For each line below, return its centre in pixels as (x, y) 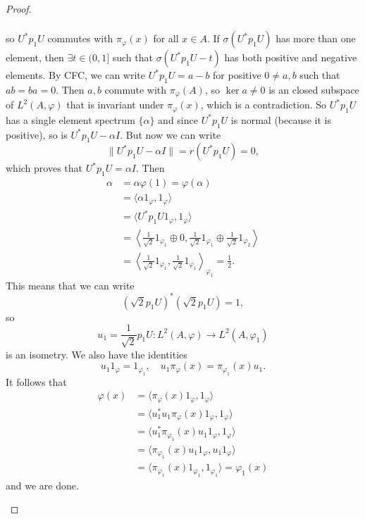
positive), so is (37, 134)
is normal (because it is (281, 119)
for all (166, 38)
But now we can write (173, 134)
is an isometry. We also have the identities (97, 354)
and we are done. (42, 485)
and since (178, 119)
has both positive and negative (291, 57)
